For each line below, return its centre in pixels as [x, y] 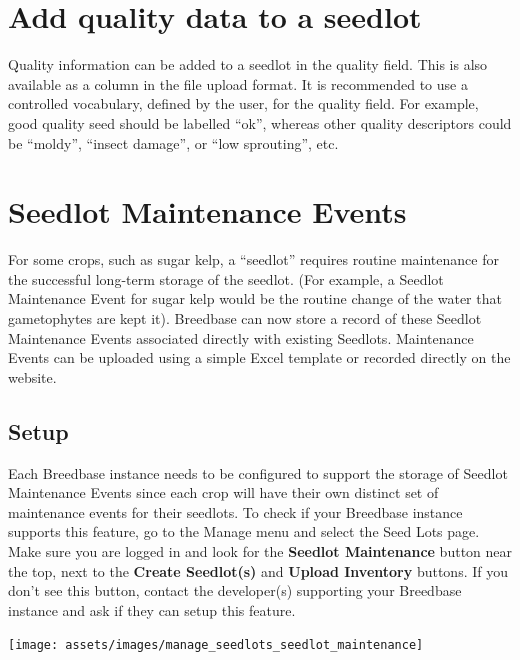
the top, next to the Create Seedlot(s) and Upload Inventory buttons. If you [258, 570]
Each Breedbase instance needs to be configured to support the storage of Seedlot [258, 472]
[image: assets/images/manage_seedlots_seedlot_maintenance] [216, 645]
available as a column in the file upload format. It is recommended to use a [238, 83]
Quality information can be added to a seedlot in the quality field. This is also [248, 64]
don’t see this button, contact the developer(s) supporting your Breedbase [235, 590]
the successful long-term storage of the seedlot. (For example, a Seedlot [226, 278]
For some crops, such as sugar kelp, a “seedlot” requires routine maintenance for [253, 259]
